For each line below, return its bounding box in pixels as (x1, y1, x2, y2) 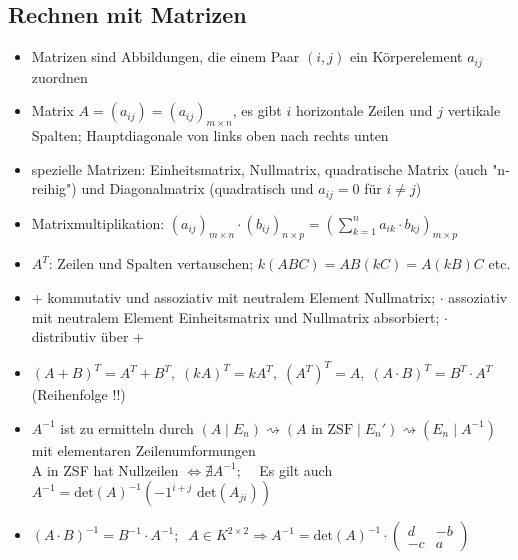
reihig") (31, 178, 77, 199)
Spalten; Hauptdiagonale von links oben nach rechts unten (31, 125, 389, 146)
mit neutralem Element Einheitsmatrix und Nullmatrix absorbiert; (31, 306, 440, 327)
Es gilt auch (259, 459, 333, 480)
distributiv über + (31, 326, 144, 347)
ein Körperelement (350, 46, 463, 67)
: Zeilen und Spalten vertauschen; (48, 253, 254, 274)
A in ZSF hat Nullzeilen (31, 459, 179, 480)
